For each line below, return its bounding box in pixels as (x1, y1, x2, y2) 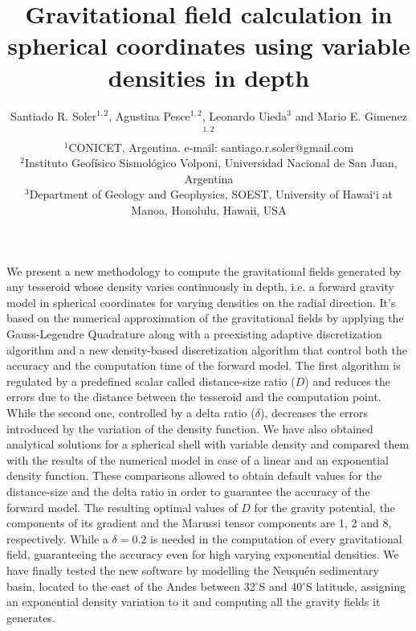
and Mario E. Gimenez (295, 107, 407, 124)
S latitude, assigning (306, 577, 406, 594)
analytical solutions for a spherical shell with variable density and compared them (6, 436, 410, 453)
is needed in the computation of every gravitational (150, 530, 402, 547)
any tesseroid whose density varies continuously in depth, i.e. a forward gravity (6, 278, 394, 295)
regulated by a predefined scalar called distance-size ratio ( (6, 372, 296, 389)
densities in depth (108, 60, 310, 93)
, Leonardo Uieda (202, 107, 288, 124)
